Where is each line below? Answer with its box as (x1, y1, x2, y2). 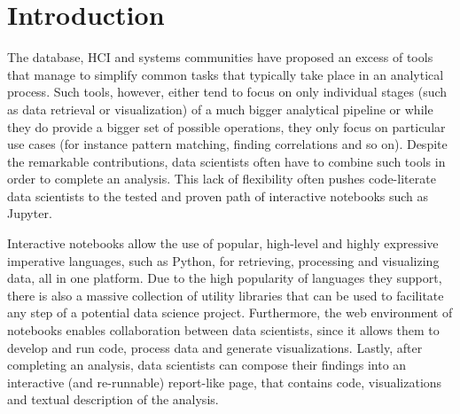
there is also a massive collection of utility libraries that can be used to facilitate (7, 285, 444, 304)
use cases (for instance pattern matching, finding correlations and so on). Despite (7, 135, 448, 153)
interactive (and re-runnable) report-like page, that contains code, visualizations (7, 372, 442, 391)
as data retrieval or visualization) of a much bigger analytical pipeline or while (7, 99, 433, 118)
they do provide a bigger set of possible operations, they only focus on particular (7, 117, 446, 136)
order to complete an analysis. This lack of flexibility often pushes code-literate (7, 169, 436, 188)
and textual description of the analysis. (7, 390, 219, 409)
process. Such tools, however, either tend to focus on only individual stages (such (7, 82, 448, 101)
